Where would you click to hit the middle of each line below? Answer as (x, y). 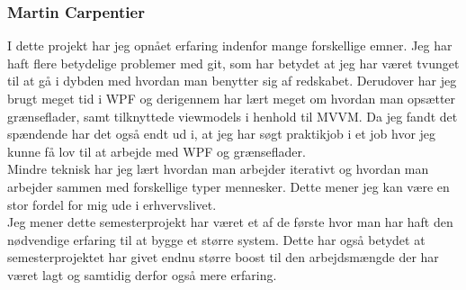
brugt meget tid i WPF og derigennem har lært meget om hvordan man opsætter (232, 98)
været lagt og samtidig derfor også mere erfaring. (142, 274)
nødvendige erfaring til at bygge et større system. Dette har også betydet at (216, 239)
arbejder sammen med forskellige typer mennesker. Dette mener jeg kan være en (229, 186)
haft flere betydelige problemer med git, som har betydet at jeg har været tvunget (233, 63)
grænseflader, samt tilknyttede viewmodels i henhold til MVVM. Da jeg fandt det (233, 116)
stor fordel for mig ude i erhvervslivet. (112, 204)
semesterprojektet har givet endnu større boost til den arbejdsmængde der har (223, 257)
